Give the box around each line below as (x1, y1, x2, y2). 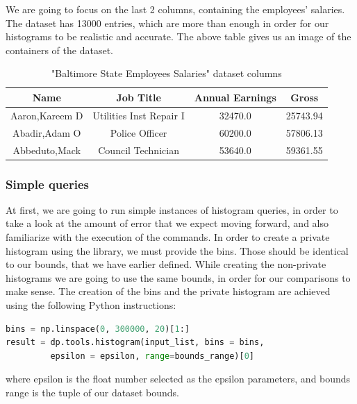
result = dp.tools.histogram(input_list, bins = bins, (6, 337, 265, 348)
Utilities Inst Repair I (92, 108, 185, 122)
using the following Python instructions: (6, 297, 176, 312)
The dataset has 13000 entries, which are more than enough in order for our (6, 15, 329, 30)
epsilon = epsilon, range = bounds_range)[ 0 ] (50, 351, 255, 361)
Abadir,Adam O (13, 125, 81, 140)
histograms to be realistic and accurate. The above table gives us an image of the (6, 29, 351, 44)
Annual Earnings (194, 90, 276, 104)
